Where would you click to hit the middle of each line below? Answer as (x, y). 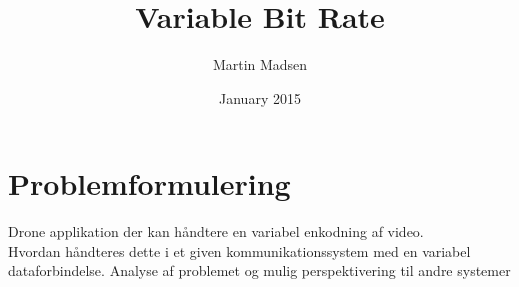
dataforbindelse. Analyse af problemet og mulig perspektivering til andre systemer (259, 270)
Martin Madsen (260, 64)
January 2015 (260, 97)
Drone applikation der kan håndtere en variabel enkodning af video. (216, 231)
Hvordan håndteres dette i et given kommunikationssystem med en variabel (239, 250)
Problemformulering (149, 183)
